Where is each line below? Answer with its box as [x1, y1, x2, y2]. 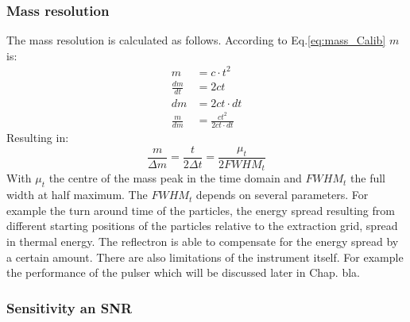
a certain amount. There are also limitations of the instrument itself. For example [6, 248, 404, 265]
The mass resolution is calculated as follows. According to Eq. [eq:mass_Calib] [6, 32, 386, 48]
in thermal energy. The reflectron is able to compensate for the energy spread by [6, 232, 399, 249]
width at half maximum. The [6, 186, 148, 203]
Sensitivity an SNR [6, 297, 132, 317]
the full [350, 170, 385, 186]
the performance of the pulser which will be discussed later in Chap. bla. [6, 264, 360, 281]
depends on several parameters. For [195, 186, 369, 203]
